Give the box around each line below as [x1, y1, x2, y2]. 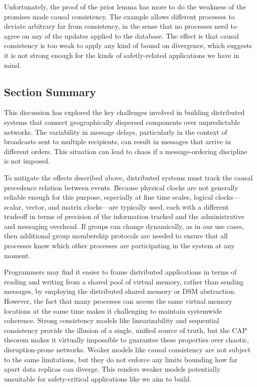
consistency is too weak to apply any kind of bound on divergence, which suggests [4, 40, 252, 51]
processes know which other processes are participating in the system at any [4, 240, 235, 251]
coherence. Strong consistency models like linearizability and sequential [4, 315, 219, 326]
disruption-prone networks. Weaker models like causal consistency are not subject [4, 344, 251, 355]
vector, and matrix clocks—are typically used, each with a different [25, 201, 229, 212]
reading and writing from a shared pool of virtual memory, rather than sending [4, 276, 244, 286]
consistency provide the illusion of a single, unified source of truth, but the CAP [4, 325, 247, 335]
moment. [4, 250, 31, 260]
